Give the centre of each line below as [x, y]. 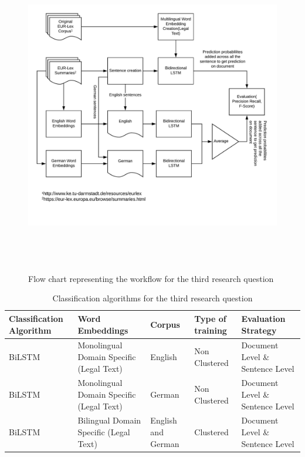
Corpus [165, 324]
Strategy [259, 330]
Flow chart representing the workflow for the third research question [151, 278]
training [211, 330]
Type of [210, 318]
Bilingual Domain [109, 420]
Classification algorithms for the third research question [152, 298]
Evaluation [263, 318]
